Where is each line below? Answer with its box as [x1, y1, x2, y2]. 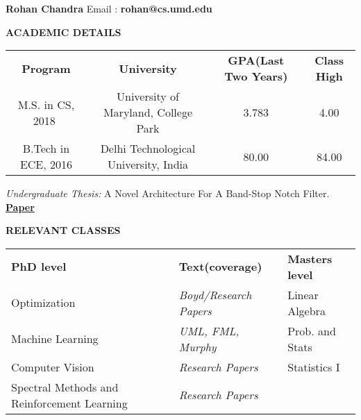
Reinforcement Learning [11, 394, 128, 411]
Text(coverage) [178, 258, 262, 275]
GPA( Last [228, 52, 285, 69]
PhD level [11, 258, 67, 275]
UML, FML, [178, 322, 240, 339]
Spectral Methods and [11, 378, 119, 395]
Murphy [178, 338, 217, 355]
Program [22, 60, 71, 76]
